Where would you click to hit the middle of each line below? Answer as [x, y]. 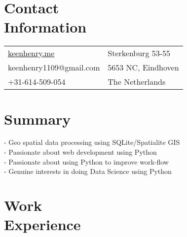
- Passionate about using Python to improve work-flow [86, 161]
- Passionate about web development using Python [80, 152]
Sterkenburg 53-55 [139, 53]
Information [45, 27]
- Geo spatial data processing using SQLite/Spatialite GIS [92, 142]
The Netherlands [137, 82]
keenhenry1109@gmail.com [54, 68]
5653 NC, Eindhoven [143, 68]
